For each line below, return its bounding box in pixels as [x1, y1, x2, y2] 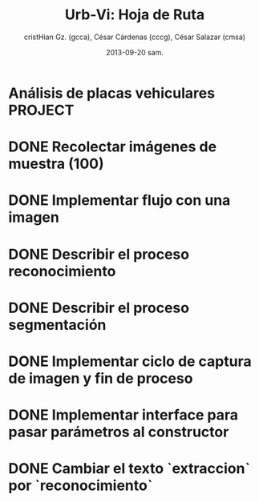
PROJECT [8, 101, 75, 119]
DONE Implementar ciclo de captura [8, 352, 252, 370]
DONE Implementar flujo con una [8, 191, 231, 210]
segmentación [8, 315, 107, 334]
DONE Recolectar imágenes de [8, 138, 217, 156]
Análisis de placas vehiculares [8, 84, 215, 102]
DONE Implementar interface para [8, 406, 239, 424]
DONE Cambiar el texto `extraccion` [8, 460, 251, 478]
